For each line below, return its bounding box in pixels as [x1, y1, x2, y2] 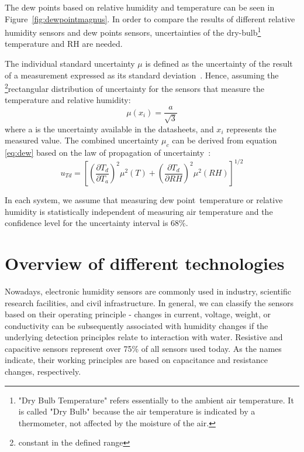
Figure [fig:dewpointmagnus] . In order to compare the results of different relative [5, 12, 295, 25]
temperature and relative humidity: [5, 94, 131, 106]
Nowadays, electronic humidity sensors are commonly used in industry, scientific [5, 285, 291, 297]
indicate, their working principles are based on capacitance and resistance [5, 354, 268, 366]
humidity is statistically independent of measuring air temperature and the [5, 205, 273, 217]
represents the [226, 122, 277, 135]
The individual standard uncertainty [5, 57, 135, 70]
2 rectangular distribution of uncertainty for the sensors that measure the [5, 81, 265, 94]
